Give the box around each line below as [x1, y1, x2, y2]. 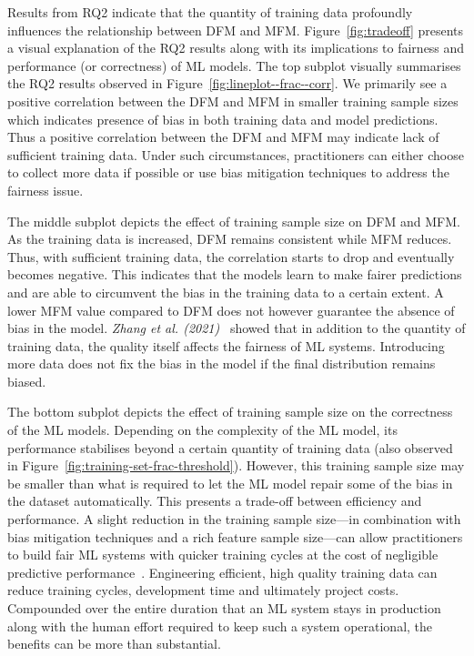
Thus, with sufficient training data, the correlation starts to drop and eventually [7, 247, 455, 266]
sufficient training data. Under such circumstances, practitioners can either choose [7, 145, 464, 164]
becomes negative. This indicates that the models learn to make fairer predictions [7, 265, 462, 284]
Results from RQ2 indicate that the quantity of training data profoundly [7, 3, 413, 21]
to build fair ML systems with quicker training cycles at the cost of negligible [7, 545, 439, 564]
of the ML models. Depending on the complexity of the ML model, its [7, 420, 398, 439]
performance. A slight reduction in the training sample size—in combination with [7, 510, 461, 529]
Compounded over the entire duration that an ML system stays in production [7, 599, 441, 617]
